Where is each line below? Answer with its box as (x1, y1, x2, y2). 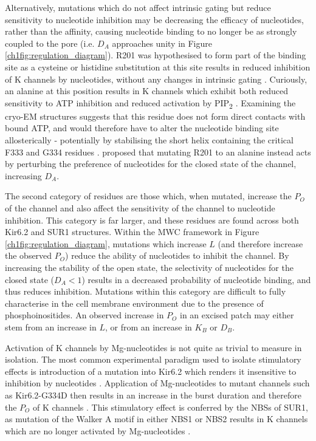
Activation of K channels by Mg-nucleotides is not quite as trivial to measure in (5, 341, 302, 354)
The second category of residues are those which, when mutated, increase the (5, 190, 292, 202)
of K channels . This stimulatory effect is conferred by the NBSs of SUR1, (33, 400, 308, 413)
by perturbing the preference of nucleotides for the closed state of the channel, (5, 157, 297, 170)
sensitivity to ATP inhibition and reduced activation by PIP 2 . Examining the (5, 96, 296, 111)
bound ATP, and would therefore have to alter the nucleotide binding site (5, 121, 279, 134)
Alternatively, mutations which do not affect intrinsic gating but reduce (5, 1, 271, 13)
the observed (5, 249, 52, 262)
